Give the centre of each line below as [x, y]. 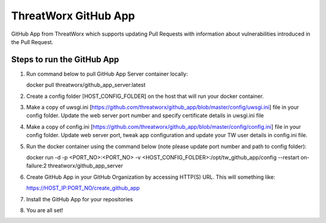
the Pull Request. [32, 42]
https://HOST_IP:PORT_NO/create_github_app [83, 188]
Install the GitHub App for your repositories [79, 199]
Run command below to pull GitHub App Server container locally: [107, 74]
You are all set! [45, 210]
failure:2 [37, 166]
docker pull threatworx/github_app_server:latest [86, 85]
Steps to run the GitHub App [65, 60]
